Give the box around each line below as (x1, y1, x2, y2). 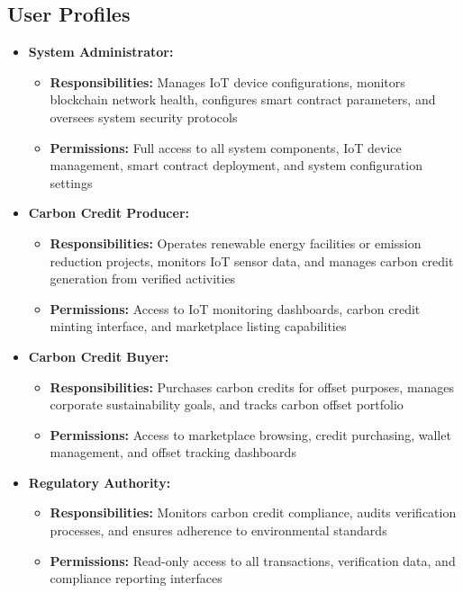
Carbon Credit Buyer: (28, 346, 169, 365)
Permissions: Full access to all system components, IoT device (50, 138, 402, 157)
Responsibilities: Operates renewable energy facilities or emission (50, 233, 422, 252)
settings (50, 173, 93, 192)
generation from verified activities (50, 269, 236, 288)
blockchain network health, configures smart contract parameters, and (50, 90, 436, 109)
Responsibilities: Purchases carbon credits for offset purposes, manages (50, 377, 455, 396)
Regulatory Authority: (28, 472, 171, 491)
